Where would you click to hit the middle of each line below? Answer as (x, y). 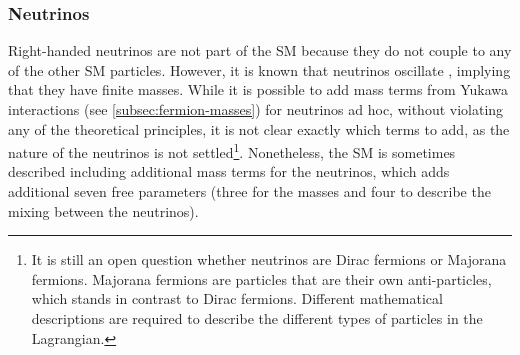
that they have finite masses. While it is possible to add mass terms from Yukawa (258, 89)
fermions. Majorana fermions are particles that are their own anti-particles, (261, 278)
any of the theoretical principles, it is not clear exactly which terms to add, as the (259, 128)
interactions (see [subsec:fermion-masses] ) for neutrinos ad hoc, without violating (256, 109)
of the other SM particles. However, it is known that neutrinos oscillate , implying (259, 69)
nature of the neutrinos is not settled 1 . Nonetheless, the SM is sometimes (232, 150)
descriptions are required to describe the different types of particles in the (257, 318)
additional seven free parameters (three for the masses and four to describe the (249, 191)
